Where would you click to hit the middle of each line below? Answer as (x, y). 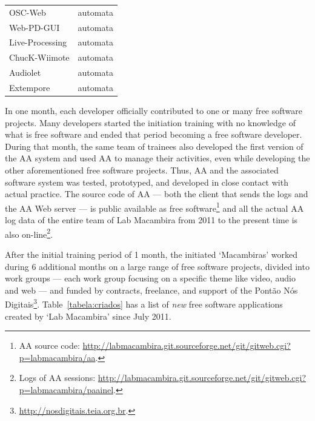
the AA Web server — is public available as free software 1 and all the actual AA (154, 207)
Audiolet (25, 72)
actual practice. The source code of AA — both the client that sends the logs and (157, 194)
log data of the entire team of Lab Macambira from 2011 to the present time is (151, 220)
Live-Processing (38, 42)
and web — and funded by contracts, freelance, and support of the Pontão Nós (151, 290)
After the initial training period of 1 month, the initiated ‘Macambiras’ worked (151, 254)
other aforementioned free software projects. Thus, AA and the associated (142, 170)
